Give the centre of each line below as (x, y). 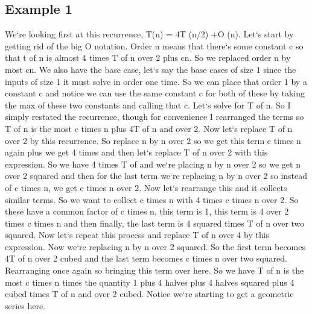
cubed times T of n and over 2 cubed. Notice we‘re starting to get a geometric (149, 294)
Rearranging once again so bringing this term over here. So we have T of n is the (154, 270)
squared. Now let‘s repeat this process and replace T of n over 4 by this (137, 235)
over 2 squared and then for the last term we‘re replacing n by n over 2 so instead (156, 176)
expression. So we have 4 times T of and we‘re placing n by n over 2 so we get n (153, 164)
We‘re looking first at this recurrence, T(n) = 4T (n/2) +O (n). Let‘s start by (149, 34)
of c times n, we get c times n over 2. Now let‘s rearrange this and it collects (146, 187)
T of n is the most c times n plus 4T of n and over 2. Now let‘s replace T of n (149, 128)
